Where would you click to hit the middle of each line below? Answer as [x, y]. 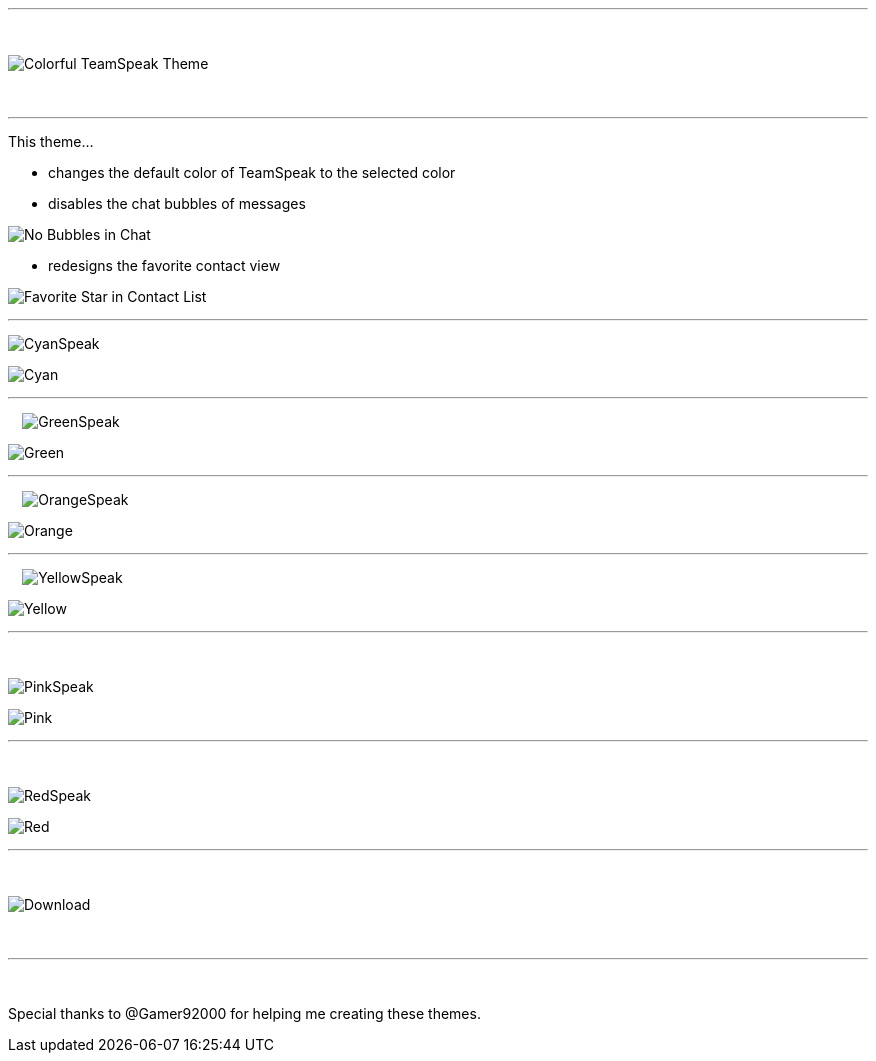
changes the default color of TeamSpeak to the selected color [252, 172]
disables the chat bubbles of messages [177, 203]
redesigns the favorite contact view [164, 265]
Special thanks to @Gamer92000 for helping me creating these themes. [244, 1013]
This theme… [51, 141]
